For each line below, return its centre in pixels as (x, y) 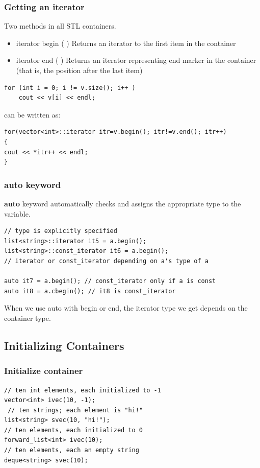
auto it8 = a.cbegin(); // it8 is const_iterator (90, 291)
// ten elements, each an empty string (72, 450)
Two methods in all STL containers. (60, 26)
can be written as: (32, 114)
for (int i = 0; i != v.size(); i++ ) (70, 88)
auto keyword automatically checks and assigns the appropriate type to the (123, 203)
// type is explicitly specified (61, 231)
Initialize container (44, 371)
